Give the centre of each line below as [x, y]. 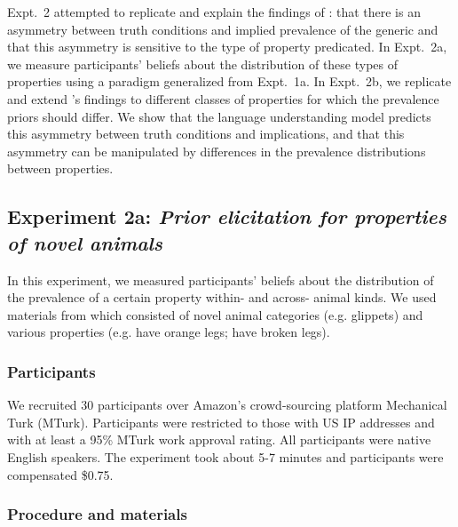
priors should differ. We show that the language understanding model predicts [219, 116]
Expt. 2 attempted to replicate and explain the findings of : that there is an [214, 12]
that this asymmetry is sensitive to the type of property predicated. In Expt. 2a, [227, 47]
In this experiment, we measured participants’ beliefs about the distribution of [221, 279]
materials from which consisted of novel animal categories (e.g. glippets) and [215, 314]
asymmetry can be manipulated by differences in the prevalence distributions [217, 151]
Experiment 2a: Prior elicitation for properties [227, 216]
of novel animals [85, 242]
